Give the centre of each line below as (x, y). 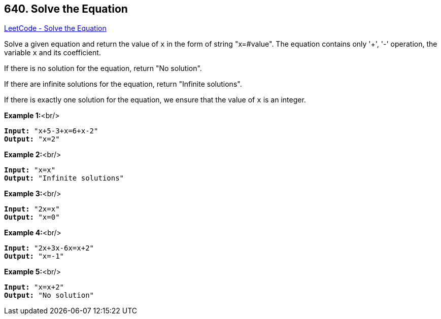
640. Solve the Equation (66, 9)
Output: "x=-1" (34, 256)
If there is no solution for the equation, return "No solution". (103, 68)
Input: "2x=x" (32, 209)
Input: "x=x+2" (34, 287)
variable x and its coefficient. (53, 53)
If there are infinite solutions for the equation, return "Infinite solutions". (123, 84)
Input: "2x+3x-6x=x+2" (49, 248)
